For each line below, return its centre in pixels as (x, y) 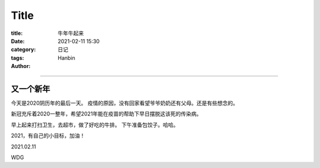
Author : (21, 66)
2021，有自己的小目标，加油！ (48, 135)
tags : (17, 58)
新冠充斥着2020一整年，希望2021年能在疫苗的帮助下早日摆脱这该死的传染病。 (106, 114)
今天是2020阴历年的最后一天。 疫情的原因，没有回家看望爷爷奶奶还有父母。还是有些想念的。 (124, 103)
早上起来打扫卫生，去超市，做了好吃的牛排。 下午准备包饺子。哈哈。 (95, 125)
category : (23, 50)
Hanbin (66, 58)
